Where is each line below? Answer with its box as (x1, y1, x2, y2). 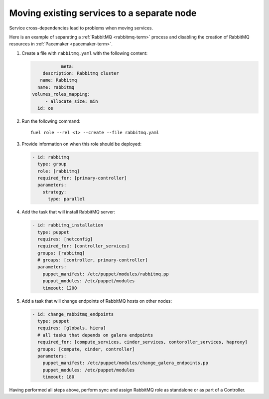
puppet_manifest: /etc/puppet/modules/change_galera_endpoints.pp (42, 360, 209, 366)
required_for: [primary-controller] (37, 175, 127, 181)
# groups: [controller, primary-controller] (37, 257, 148, 263)
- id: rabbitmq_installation (32, 222, 104, 228)
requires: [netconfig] (37, 236, 93, 242)
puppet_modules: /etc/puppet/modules (42, 367, 135, 373)
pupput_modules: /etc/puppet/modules (42, 278, 135, 284)
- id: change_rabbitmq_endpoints (32, 311, 114, 317)
